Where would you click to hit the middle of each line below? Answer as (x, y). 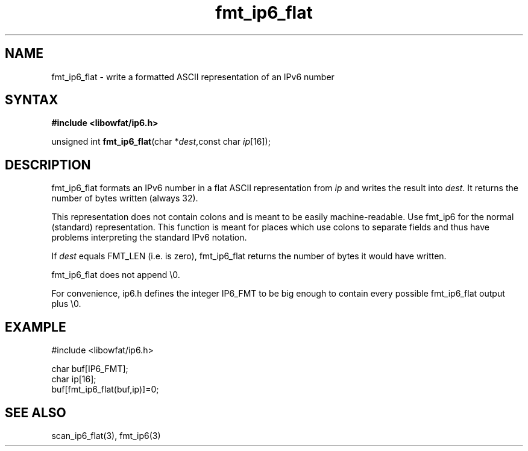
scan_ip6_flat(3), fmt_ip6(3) (106, 435)
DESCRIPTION (48, 165)
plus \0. (66, 304)
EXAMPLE (36, 327)
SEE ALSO (36, 412)
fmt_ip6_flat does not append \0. (116, 275)
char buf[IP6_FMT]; (90, 369)
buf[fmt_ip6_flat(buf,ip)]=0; (105, 389)
